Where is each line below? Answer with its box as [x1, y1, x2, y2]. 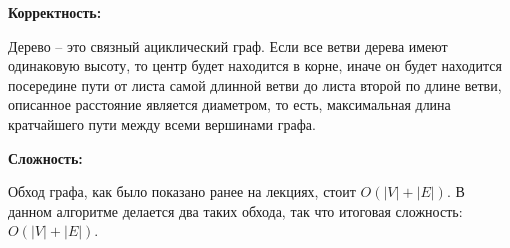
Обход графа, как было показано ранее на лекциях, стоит [8, 181, 356, 202]
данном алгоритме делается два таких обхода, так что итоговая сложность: [8, 200, 463, 221]
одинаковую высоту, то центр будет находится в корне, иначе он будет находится [8, 55, 502, 76]
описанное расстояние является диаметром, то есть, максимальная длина [8, 94, 451, 115]
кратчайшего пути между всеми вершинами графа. [8, 113, 316, 134]
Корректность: [8, 2, 102, 22]
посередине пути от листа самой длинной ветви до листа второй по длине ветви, [8, 74, 502, 95]
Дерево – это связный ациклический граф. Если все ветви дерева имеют [8, 35, 448, 56]
